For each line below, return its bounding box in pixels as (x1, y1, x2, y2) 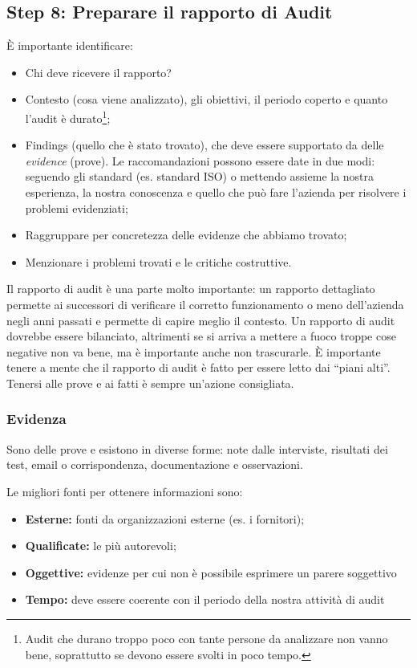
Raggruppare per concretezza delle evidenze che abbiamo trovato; (25, 226, 347, 243)
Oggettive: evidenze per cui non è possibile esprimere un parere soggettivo (25, 564, 397, 580)
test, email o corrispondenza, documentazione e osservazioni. (6, 456, 303, 473)
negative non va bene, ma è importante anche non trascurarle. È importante (6, 343, 381, 360)
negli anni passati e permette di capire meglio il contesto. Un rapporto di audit (6, 312, 395, 328)
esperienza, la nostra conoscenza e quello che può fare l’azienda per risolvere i (25, 184, 407, 201)
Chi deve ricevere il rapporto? (25, 63, 172, 80)
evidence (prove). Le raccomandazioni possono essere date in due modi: (25, 152, 375, 169)
